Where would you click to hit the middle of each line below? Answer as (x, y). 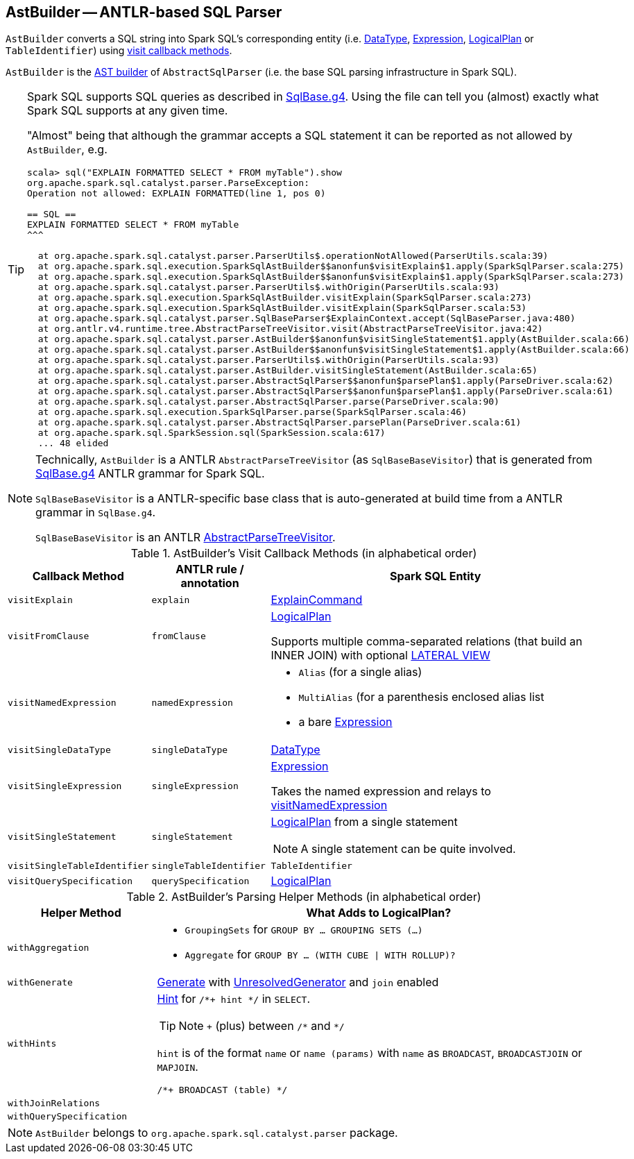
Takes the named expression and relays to (381, 792)
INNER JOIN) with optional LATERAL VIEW (380, 655)
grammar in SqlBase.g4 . (96, 513)
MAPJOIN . (178, 1067)
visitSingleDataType (59, 750)
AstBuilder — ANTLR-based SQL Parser (144, 12)
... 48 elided (73, 443)
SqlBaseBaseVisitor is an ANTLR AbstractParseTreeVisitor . (186, 538)
